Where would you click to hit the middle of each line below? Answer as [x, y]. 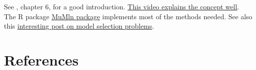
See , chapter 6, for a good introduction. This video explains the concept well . [122, 6]
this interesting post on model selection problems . [79, 26]
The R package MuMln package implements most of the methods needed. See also [128, 16]
